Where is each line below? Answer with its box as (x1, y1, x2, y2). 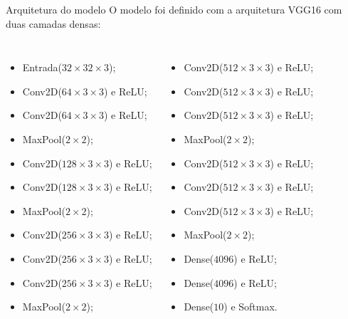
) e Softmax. (223, 299, 278, 314)
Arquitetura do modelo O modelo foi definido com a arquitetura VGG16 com (6, 2, 342, 16)
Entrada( (22, 60, 62, 75)
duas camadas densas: (6, 16, 101, 31)
